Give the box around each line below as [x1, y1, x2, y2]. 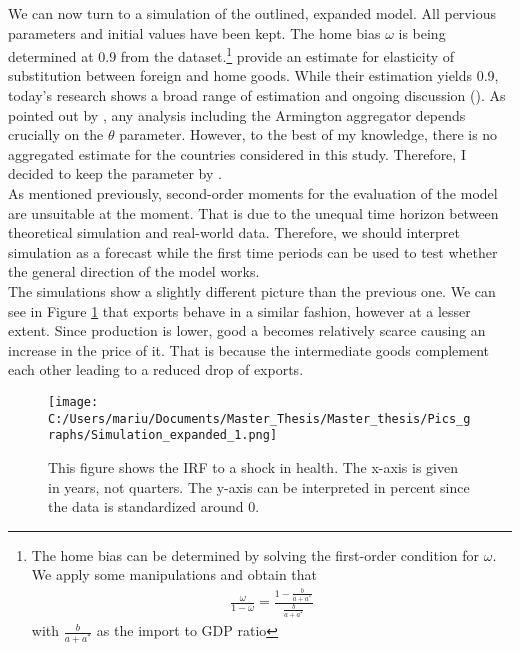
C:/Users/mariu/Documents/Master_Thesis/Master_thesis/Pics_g [48, 411, 471, 426]
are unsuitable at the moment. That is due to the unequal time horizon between [8, 202, 499, 223]
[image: [48, 394, 99, 409]
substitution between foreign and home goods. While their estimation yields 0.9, [8, 65, 499, 86]
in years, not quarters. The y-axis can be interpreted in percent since [48, 476, 470, 497]
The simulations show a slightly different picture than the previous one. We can [8, 280, 496, 301]
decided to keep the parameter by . [8, 163, 222, 184]
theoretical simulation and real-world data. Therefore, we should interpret [8, 222, 460, 243]
